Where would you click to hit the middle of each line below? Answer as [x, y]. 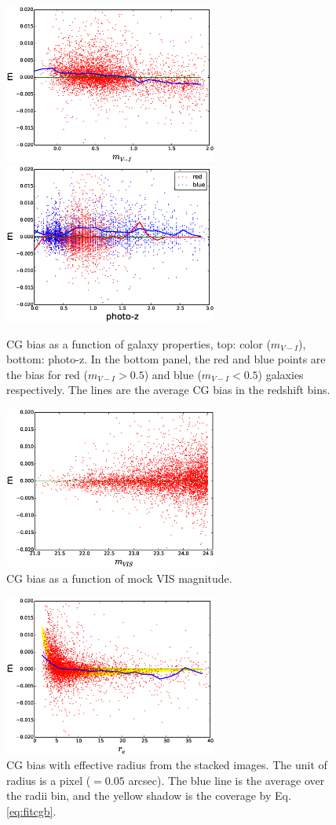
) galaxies [281, 374]
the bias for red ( [47, 374]
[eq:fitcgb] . [31, 810]
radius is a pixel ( [49, 780]
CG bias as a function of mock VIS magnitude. [119, 578]
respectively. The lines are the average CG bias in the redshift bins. [168, 390]
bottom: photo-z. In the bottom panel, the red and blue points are [166, 359]
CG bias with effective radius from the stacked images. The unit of [167, 765]
